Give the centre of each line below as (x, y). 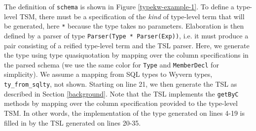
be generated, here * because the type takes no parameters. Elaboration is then (124, 26)
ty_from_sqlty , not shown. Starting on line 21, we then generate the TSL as (121, 84)
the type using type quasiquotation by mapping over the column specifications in (126, 55)
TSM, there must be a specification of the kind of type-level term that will (132, 16)
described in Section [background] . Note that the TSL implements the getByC (121, 93)
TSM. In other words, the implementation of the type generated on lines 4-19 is (124, 113)
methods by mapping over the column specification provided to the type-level (121, 103)
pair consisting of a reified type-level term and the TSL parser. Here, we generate (127, 45)
